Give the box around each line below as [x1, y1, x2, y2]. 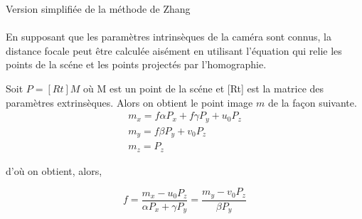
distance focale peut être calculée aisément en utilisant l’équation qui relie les [6, 43, 342, 58]
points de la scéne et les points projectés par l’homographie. [6, 57, 267, 72]
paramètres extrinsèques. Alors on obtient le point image [6, 95, 253, 109]
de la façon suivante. [267, 95, 357, 109]
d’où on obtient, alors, [6, 163, 102, 178]
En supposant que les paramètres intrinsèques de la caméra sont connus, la [6, 29, 331, 44]
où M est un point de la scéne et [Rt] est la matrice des [83, 80, 324, 95]
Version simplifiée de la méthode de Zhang [6, 1, 191, 16]
